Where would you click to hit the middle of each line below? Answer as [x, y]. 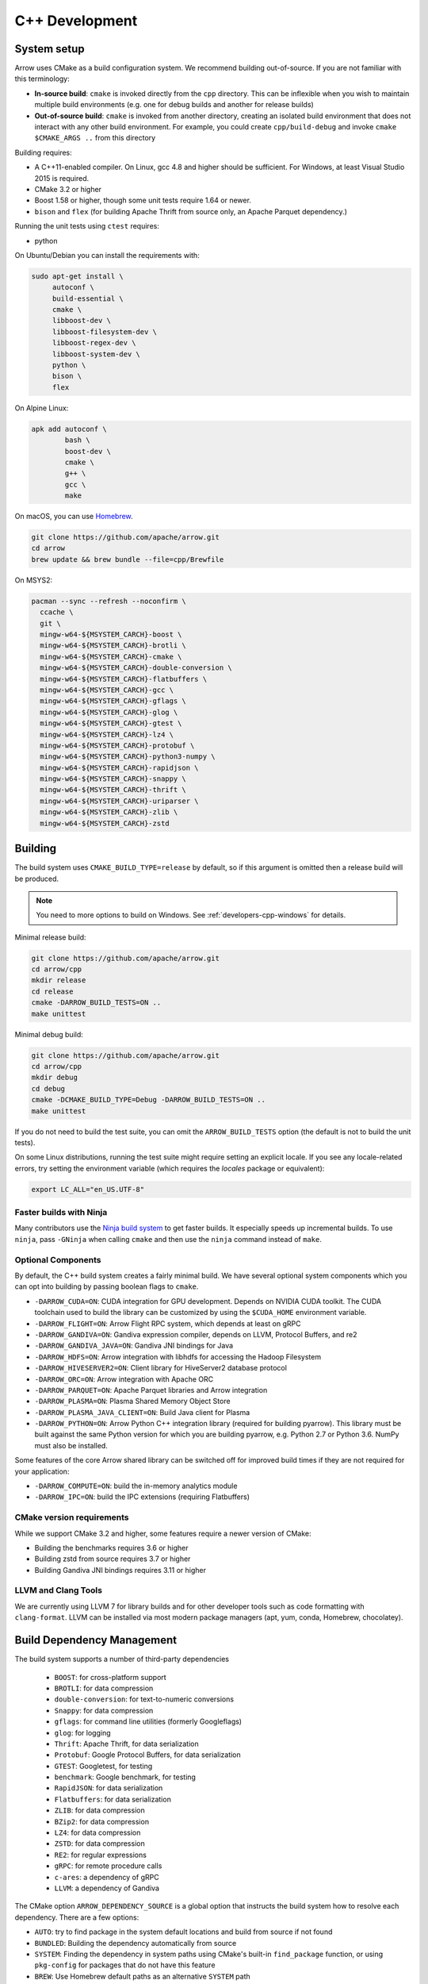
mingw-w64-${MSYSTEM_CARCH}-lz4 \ [107, 734]
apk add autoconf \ [69, 429]
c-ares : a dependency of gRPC [107, 1877]
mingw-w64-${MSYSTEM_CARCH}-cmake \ [111, 656]
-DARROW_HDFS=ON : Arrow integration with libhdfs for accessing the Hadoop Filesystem [178, 1356]
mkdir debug [55, 1078]
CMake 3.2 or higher [68, 189]
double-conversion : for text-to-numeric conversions [144, 1699]
